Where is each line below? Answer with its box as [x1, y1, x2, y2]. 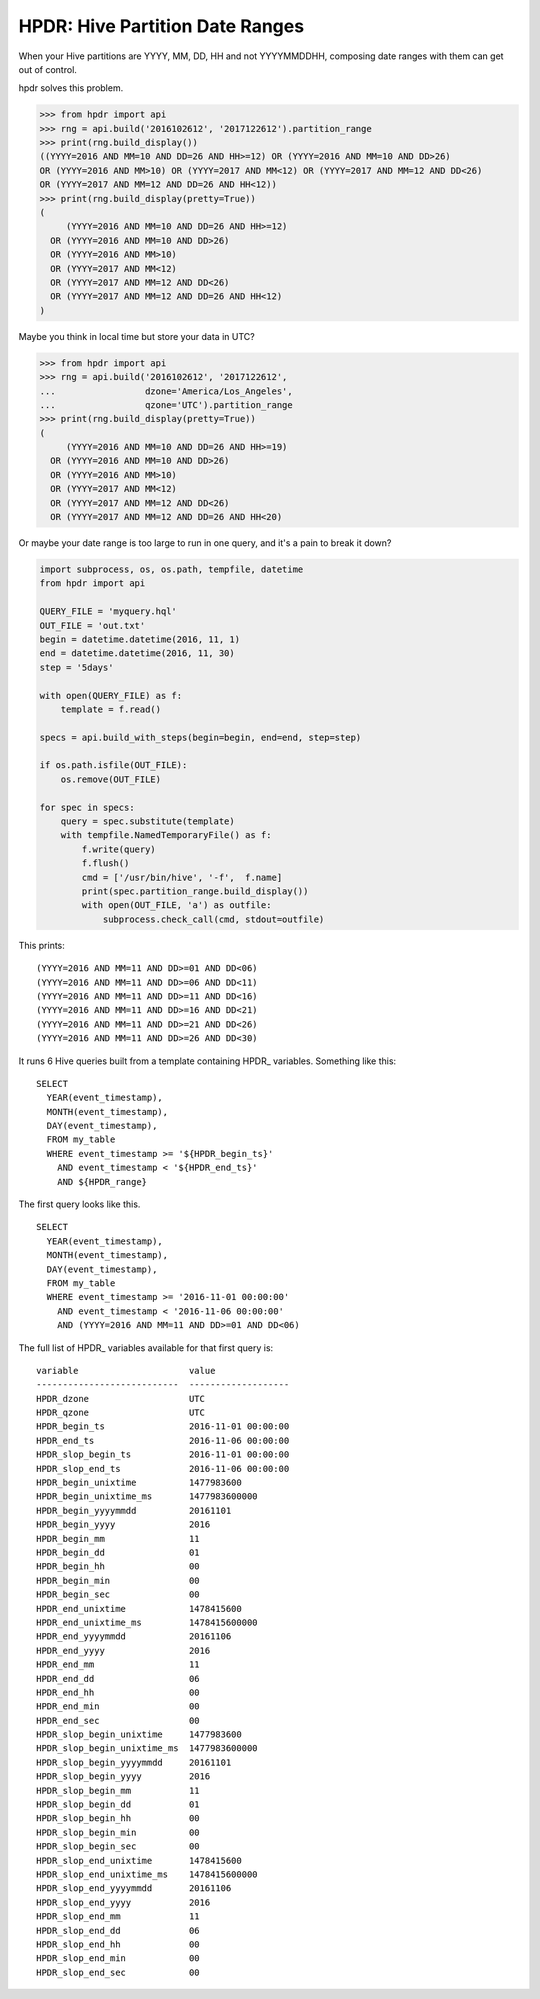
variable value [36, 1365, 216, 1376]
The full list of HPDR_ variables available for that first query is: [18, 1341, 274, 1354]
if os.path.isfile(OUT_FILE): [39, 760, 188, 771]
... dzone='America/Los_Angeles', [39, 385, 294, 397]
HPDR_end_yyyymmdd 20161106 [36, 1631, 232, 1642]
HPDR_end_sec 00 [36, 1715, 200, 1726]
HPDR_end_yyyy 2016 [36, 1645, 211, 1656]
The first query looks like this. [18, 1198, 141, 1210]
